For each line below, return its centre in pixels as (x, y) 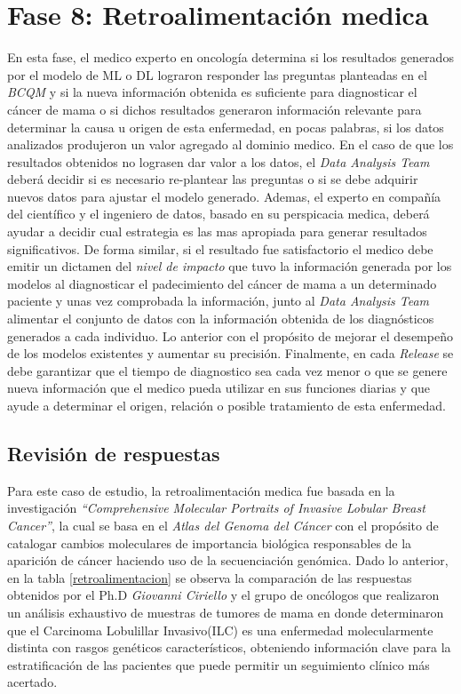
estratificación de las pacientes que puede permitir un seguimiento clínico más (219, 664)
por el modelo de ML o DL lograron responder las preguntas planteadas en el (217, 74)
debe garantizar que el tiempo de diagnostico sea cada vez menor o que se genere (227, 370)
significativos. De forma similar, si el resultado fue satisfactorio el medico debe (220, 248)
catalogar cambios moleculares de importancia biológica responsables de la (210, 542)
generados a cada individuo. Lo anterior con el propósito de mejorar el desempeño (230, 335)
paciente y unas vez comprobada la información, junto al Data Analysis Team (219, 301)
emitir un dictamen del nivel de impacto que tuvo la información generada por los (230, 266)
